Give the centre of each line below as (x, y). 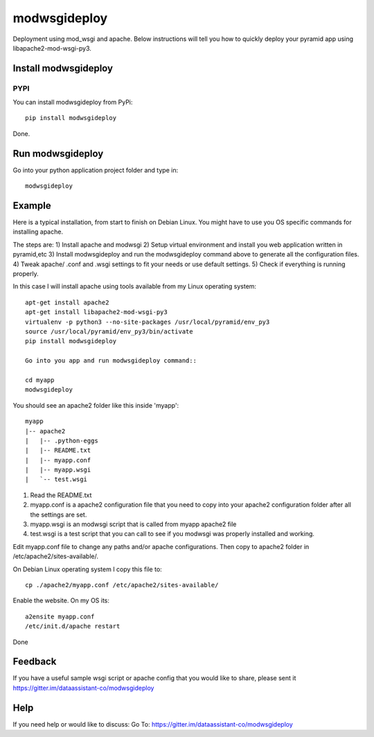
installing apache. (38, 232)
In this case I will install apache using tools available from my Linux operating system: (134, 286)
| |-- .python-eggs (62, 441)
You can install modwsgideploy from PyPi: (73, 102)
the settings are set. (59, 514)
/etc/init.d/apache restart (73, 626)
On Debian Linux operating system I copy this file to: (87, 569)
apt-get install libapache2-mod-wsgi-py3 (96, 312)
